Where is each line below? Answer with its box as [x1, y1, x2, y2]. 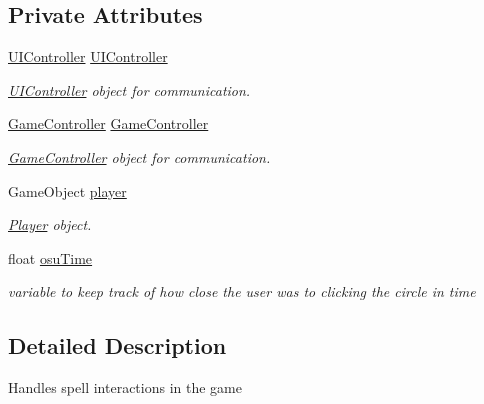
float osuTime [8, 247, 93, 268]
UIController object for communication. [8, 79, 251, 100]
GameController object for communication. [8, 146, 271, 167]
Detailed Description [8, 330, 227, 361]
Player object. [8, 214, 92, 235]
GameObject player [8, 180, 127, 201]
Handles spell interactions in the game [8, 377, 242, 398]
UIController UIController [8, 46, 168, 67]
